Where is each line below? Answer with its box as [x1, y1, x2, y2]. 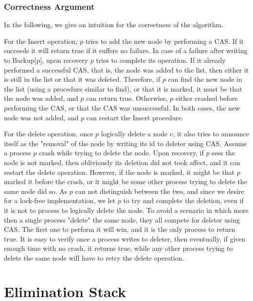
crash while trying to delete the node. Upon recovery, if [39, 148, 204, 158]
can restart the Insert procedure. [86, 112, 184, 122]
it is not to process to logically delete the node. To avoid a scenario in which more [4, 205, 249, 215]
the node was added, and [4, 93, 78, 103]
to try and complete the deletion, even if [123, 195, 244, 206]
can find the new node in [168, 74, 242, 84]
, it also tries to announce [173, 129, 249, 139]
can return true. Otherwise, [86, 93, 168, 103]
